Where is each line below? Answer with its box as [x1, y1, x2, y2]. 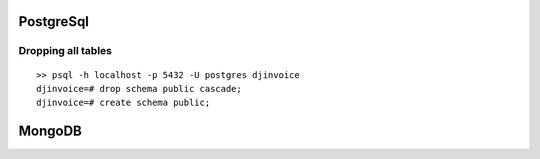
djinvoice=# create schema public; [36, 97, 211, 109]
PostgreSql [18, 13, 90, 30]
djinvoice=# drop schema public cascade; [36, 83, 242, 94]
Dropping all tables [18, 44, 113, 58]
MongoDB [18, 123, 82, 140]
